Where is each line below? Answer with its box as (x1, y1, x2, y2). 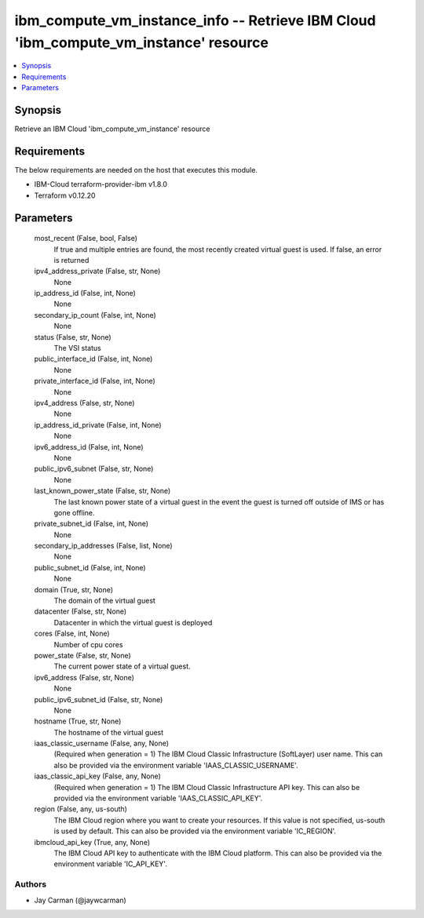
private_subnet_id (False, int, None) (34, 519, 149, 529)
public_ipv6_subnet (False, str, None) (34, 464, 154, 474)
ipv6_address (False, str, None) (34, 672, 135, 682)
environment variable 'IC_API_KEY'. (53, 859, 168, 869)
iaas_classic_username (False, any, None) (34, 738, 169, 749)
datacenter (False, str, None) (34, 607, 127, 616)
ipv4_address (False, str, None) (34, 398, 135, 407)
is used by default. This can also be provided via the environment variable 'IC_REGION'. (53, 826, 337, 836)
